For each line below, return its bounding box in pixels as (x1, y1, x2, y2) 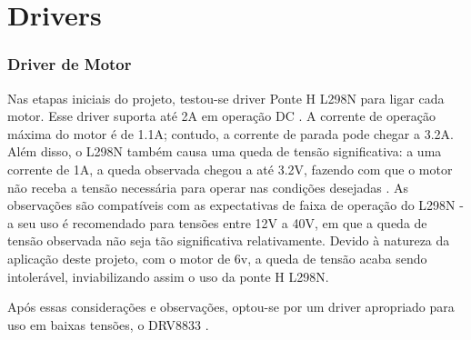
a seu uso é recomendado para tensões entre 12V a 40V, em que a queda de (7, 213, 427, 232)
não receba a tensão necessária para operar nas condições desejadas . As (7, 177, 408, 196)
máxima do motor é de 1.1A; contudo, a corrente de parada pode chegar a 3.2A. (7, 124, 454, 143)
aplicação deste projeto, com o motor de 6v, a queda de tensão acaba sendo (7, 248, 427, 267)
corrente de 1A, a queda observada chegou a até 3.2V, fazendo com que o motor (7, 159, 453, 178)
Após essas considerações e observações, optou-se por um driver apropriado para (7, 297, 455, 316)
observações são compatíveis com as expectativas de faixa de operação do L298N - (7, 195, 464, 215)
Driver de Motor (7, 53, 132, 75)
